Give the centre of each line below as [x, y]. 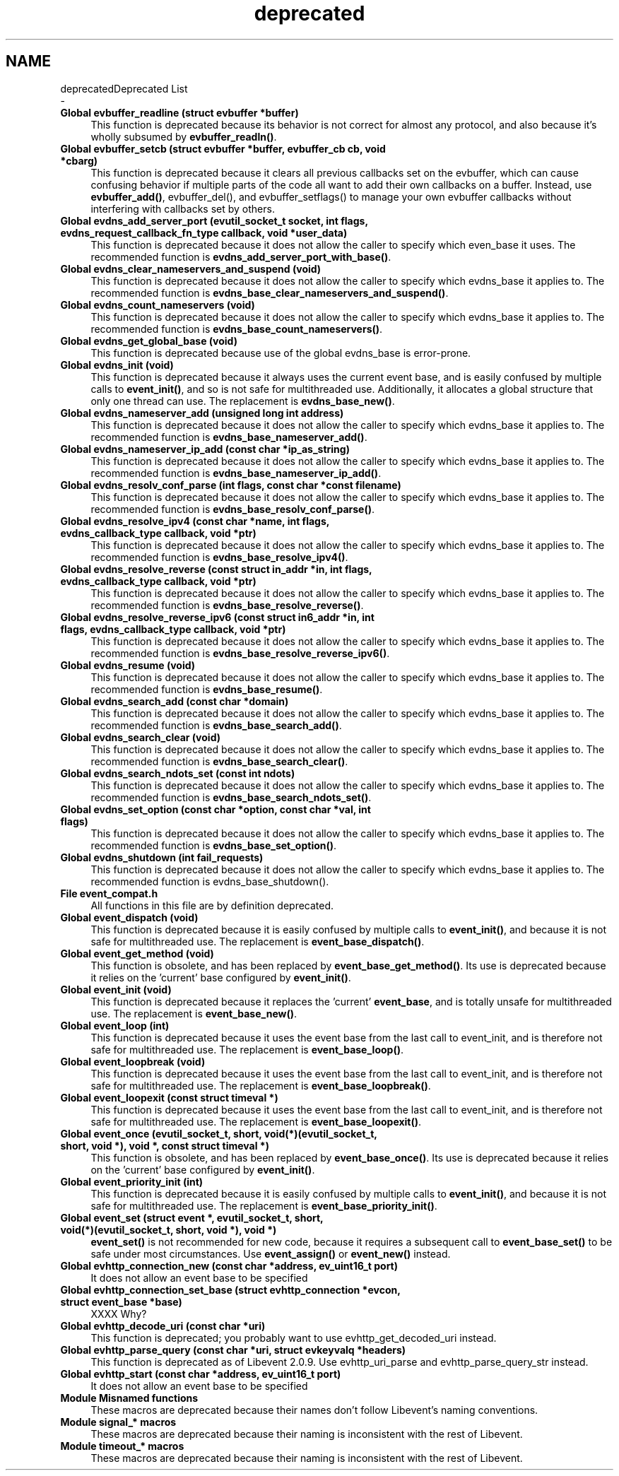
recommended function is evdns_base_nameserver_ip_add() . [236, 473]
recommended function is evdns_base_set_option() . [214, 845]
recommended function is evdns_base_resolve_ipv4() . [219, 557]
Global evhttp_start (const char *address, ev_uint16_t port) [201, 1374]
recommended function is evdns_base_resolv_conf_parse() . [233, 509]
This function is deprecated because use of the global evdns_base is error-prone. [281, 353]
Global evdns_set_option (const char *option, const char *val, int [216, 809]
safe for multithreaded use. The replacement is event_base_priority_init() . [264, 1205]
